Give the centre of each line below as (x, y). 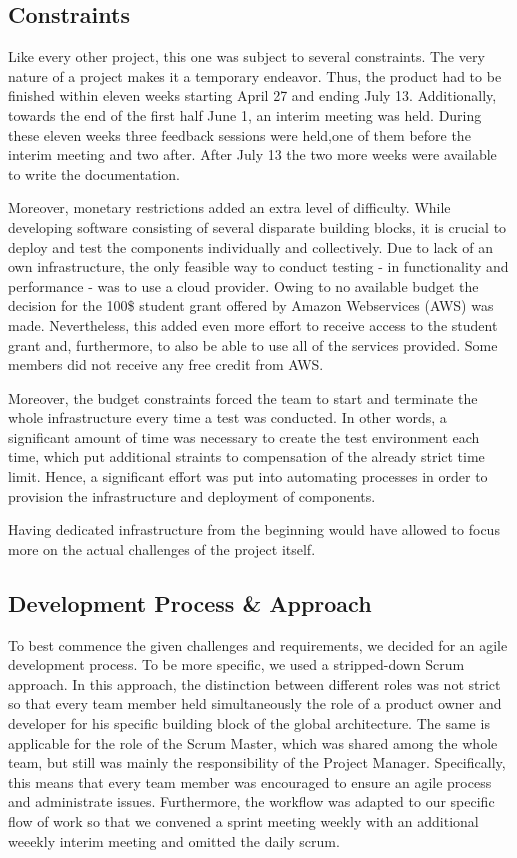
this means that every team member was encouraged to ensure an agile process (250, 781)
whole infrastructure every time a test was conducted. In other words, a (227, 417)
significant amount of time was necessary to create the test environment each (244, 436)
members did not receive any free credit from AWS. (166, 364)
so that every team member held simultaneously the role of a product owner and (255, 703)
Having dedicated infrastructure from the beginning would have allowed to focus (254, 529)
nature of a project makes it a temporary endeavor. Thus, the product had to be (255, 75)
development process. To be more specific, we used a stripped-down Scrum (236, 664)
